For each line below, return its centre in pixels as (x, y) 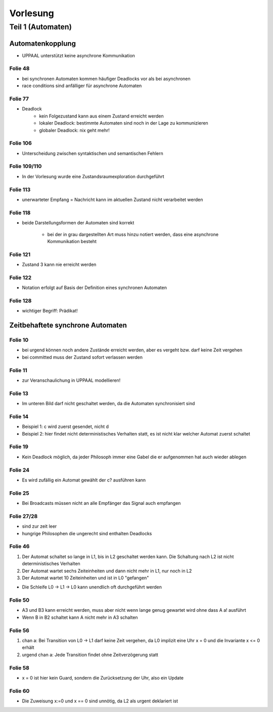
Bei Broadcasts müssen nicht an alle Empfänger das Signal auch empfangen (101, 503)
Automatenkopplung (42, 43)
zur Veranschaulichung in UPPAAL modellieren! (71, 380)
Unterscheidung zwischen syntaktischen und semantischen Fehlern (93, 153)
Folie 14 (19, 416)
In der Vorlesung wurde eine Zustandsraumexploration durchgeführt (93, 176)
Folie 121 (20, 254)
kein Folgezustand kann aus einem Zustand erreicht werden (101, 116)
